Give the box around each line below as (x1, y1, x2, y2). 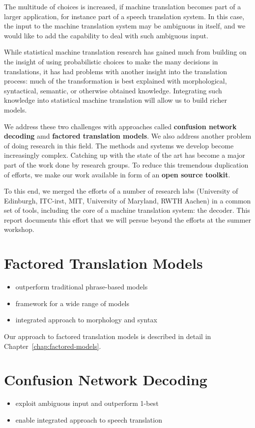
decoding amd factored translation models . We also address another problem (4, 131, 252, 141)
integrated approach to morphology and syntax (15, 314, 157, 325)
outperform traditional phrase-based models (15, 282, 148, 292)
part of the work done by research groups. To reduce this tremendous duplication (4, 159, 249, 170)
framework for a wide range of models (15, 298, 130, 308)
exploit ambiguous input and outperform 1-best (15, 398, 159, 408)
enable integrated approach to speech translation (15, 414, 162, 425)
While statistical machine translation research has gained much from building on (4, 47, 247, 57)
